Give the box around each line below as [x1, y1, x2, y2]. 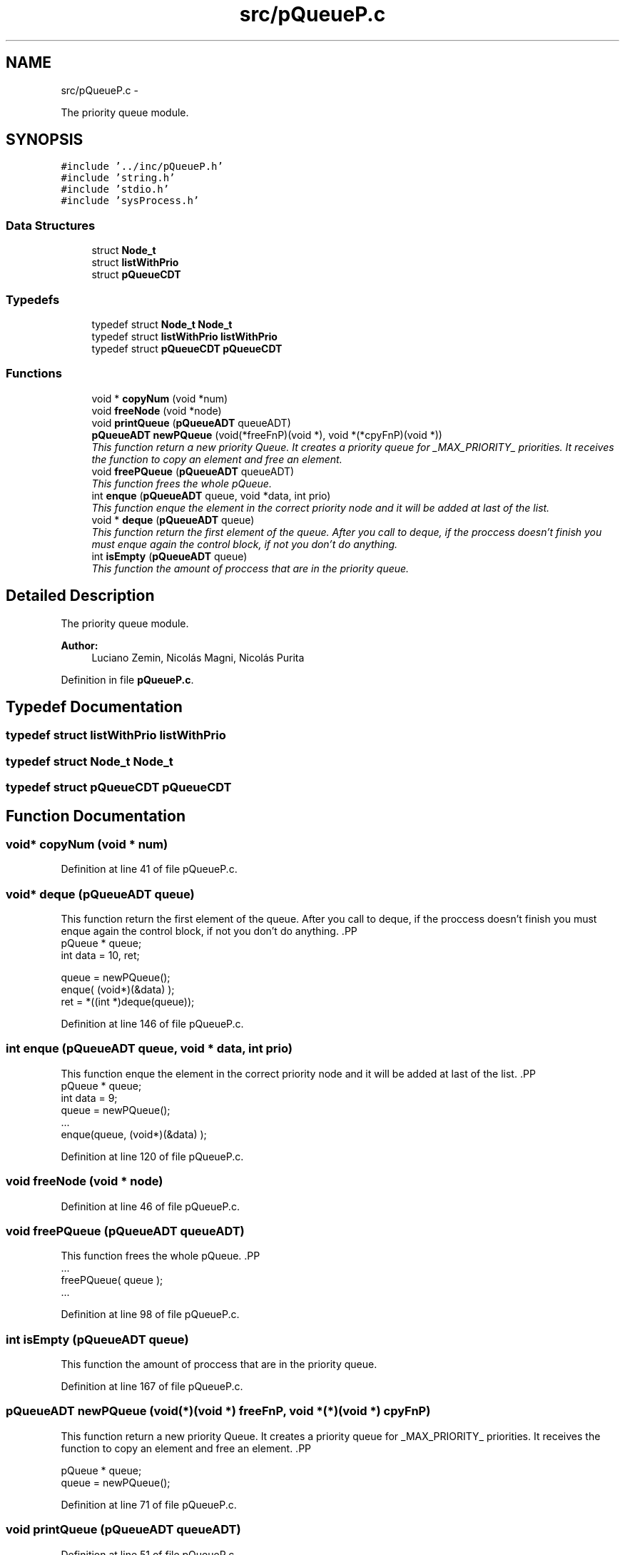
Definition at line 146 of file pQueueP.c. [61, 1018, 244, 1030]
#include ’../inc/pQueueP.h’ [61, 161, 223, 173]
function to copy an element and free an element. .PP [61, 1442, 312, 1454]
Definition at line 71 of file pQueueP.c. [61, 1498, 237, 1511]
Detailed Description [6, 587, 155, 605]
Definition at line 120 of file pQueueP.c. [61, 1150, 244, 1163]
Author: [61, 639, 98, 652]
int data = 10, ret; [61, 949, 140, 962]
